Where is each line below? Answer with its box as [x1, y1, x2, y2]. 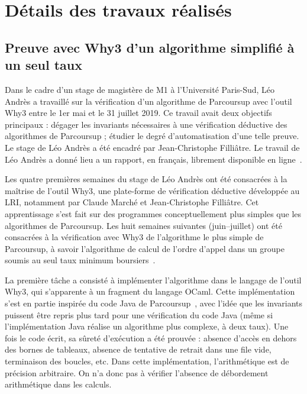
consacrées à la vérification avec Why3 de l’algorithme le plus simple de [5, 231, 264, 243]
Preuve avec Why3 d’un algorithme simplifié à [5, 38, 295, 56]
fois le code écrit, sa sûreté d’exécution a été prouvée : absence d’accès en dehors [5, 331, 297, 344]
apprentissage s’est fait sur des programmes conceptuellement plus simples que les [5, 207, 302, 219]
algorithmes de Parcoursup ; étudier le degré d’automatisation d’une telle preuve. [5, 130, 299, 142]
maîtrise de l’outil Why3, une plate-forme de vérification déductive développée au [5, 184, 300, 196]
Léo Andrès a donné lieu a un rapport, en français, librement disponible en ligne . [5, 153, 302, 165]
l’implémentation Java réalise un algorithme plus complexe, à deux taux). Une [5, 320, 289, 332]
